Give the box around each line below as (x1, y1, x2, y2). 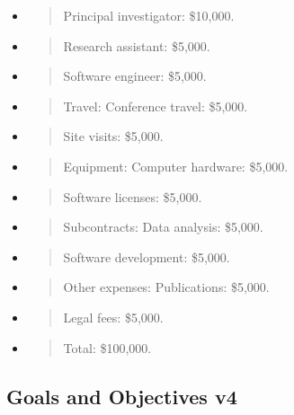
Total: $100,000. (63, 338, 152, 357)
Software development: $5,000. (63, 247, 230, 266)
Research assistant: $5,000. (63, 36, 210, 55)
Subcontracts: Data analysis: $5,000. (63, 217, 263, 236)
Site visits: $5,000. (63, 127, 164, 146)
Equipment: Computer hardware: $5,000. (63, 156, 289, 175)
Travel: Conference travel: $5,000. (63, 96, 248, 115)
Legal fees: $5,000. (63, 307, 164, 326)
